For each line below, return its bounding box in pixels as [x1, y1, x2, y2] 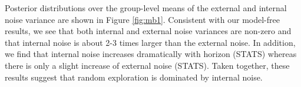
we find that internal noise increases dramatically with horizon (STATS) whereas [5, 48, 297, 60]
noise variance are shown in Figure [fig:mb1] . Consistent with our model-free [5, 13, 280, 25]
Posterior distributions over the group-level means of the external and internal [5, 2, 287, 14]
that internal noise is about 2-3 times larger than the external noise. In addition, [5, 36, 296, 48]
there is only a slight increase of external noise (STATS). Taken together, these [5, 59, 290, 71]
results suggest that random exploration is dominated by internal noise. [5, 71, 263, 83]
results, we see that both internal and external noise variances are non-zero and [5, 25, 292, 37]
